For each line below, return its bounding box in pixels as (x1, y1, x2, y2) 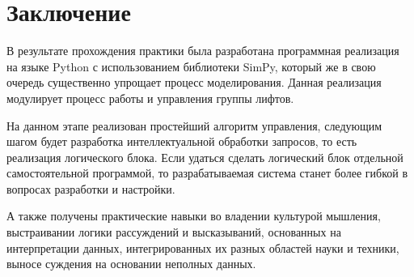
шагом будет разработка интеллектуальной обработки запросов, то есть (6, 133, 357, 150)
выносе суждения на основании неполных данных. (6, 255, 256, 272)
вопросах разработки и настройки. (6, 180, 175, 197)
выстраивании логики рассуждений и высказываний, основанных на (6, 224, 341, 241)
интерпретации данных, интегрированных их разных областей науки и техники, (6, 239, 399, 256)
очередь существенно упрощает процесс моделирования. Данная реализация (6, 74, 382, 91)
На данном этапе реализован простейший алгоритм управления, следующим (6, 117, 382, 134)
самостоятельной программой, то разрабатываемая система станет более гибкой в (6, 164, 408, 181)
